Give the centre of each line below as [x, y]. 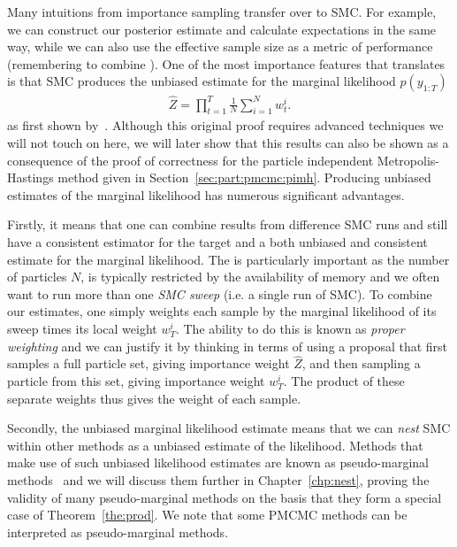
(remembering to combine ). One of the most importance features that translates [226, 63]
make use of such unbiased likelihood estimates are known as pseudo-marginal [218, 462]
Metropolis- [408, 160]
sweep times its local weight [82, 328]
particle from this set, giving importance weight [136, 380]
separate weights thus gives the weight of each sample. [154, 398]
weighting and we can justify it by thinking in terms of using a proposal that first [228, 346]
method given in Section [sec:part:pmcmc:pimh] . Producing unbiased [244, 177]
